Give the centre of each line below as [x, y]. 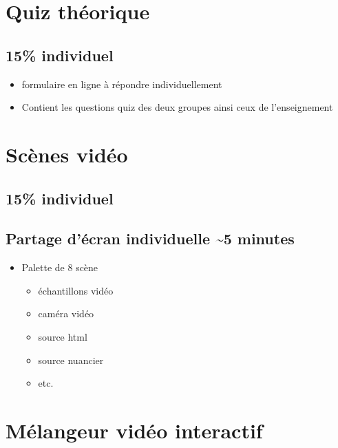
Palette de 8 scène [60, 267]
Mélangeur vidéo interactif [134, 430]
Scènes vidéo [67, 154]
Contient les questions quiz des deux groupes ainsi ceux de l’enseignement [177, 107]
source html [63, 336]
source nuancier [71, 360]
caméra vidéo [66, 313]
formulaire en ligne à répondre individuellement [122, 84]
